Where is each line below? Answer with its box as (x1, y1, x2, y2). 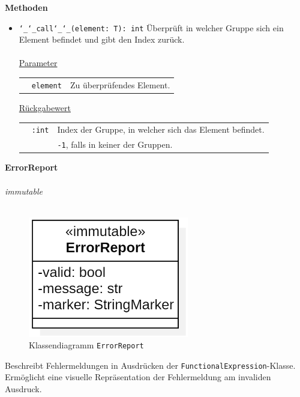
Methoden (5, 1, 48, 13)
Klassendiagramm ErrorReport (29, 339, 144, 351)
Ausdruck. (5, 383, 42, 395)
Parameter (19, 56, 58, 69)
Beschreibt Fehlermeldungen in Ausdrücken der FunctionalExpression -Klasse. (5, 359, 296, 371)
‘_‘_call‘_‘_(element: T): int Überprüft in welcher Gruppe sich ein (19, 21, 284, 34)
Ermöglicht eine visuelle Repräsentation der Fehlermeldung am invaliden (5, 371, 271, 383)
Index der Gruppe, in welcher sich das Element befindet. (57, 123, 265, 136)
